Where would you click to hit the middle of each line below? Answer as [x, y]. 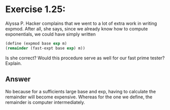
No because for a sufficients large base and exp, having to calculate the [81, 91]
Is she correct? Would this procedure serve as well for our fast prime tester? [85, 58]
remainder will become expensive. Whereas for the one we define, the [79, 97]
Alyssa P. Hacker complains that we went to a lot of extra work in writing [81, 23]
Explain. [13, 63]
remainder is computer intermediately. [45, 102]
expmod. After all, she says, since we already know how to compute [77, 28]
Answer [18, 79]
